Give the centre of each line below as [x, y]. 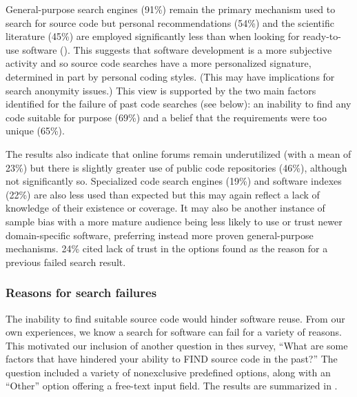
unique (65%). [35, 131]
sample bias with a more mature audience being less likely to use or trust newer [174, 221]
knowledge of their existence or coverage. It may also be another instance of [165, 208]
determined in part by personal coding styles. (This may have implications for [170, 76]
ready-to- [322, 36]
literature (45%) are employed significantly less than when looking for [153, 36]
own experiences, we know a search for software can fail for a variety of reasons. [174, 332]
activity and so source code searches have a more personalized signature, [159, 63]
